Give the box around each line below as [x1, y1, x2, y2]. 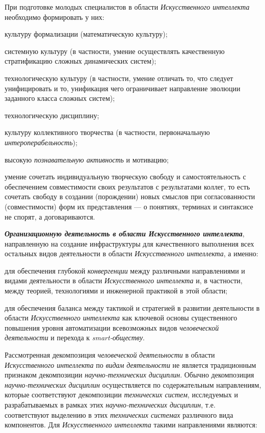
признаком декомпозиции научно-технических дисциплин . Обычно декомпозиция [5, 369, 254, 380]
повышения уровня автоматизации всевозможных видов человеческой [5, 322, 219, 333]
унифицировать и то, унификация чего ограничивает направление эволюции [5, 83, 241, 93]
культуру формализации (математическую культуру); [5, 29, 168, 39]
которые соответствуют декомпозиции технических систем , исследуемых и [5, 389, 238, 400]
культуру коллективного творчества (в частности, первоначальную [5, 127, 210, 138]
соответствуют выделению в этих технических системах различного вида [5, 409, 233, 420]
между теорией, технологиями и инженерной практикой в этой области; [5, 285, 228, 296]
